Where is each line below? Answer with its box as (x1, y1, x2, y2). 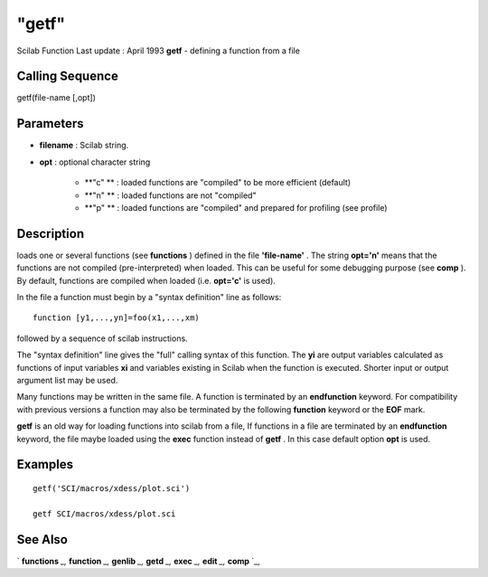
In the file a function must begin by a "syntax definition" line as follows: (16, 292, 282, 302)
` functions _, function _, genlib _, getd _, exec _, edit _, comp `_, (16, 555, 261, 566)
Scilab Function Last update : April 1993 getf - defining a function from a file (16, 45, 300, 56)
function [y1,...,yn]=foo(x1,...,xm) (33, 313, 201, 323)
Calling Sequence (16, 69, 119, 84)
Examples (16, 457, 74, 472)
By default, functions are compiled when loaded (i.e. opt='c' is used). (16, 275, 276, 286)
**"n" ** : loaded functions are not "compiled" (84, 190, 257, 201)
